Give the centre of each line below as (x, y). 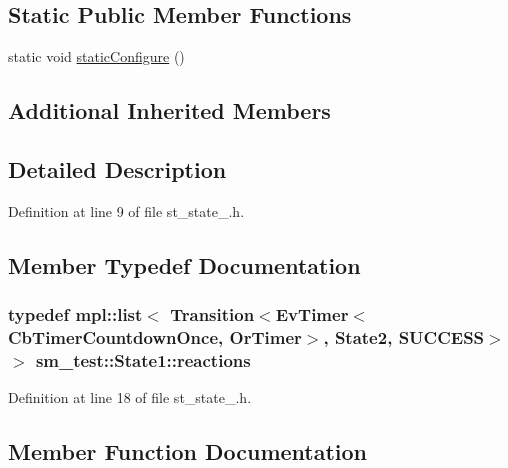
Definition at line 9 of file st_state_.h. (126, 210)
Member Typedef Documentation (184, 264)
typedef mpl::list (75, 314)
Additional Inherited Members (169, 110)
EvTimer (312, 314)
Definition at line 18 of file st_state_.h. (130, 397)
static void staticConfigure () (96, 56)
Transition (212, 314)
